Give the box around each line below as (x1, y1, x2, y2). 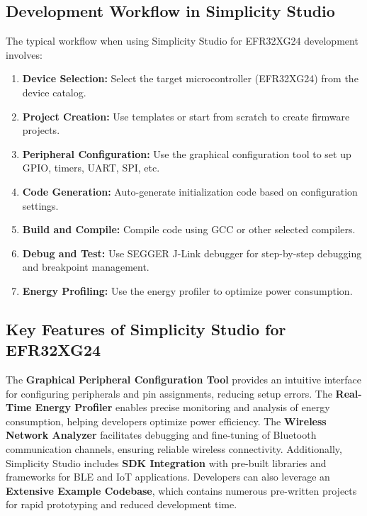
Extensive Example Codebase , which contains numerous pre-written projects (6, 483, 357, 498)
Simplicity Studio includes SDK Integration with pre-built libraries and (6, 455, 327, 470)
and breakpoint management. (22, 259, 149, 274)
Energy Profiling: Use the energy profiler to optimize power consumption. (22, 283, 353, 298)
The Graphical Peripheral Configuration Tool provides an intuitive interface (6, 372, 361, 387)
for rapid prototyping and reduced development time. (6, 497, 237, 512)
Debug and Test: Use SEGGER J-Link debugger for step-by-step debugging (22, 245, 362, 260)
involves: (6, 47, 43, 62)
